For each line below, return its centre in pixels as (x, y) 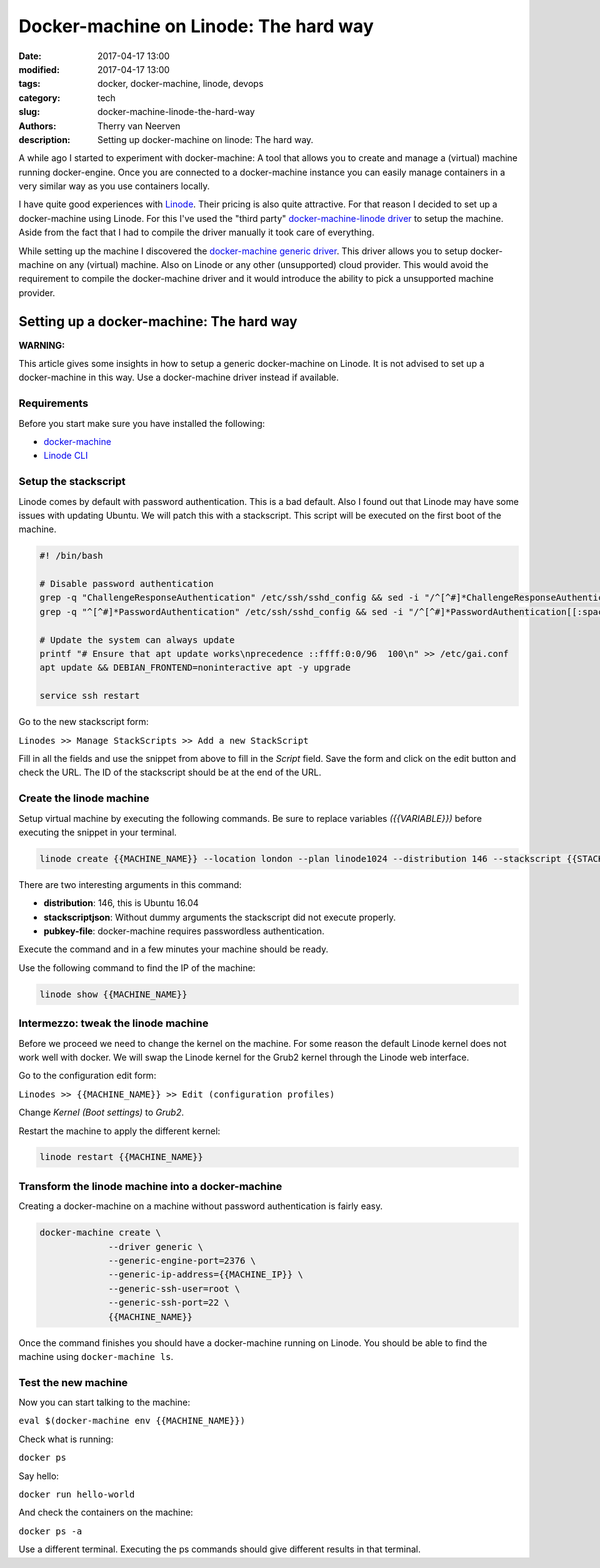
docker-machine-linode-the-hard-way (176, 112)
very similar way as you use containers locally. (114, 186)
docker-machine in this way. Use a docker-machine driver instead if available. (178, 377)
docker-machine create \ (100, 1233)
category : (39, 97)
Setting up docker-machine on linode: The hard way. (205, 139)
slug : (29, 112)
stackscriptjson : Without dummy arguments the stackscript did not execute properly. (220, 917)
